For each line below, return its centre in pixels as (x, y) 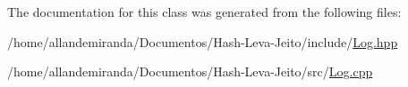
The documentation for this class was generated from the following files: (204, 12)
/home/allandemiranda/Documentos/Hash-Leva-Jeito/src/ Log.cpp (190, 71)
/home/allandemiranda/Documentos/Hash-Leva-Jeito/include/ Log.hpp (203, 41)
